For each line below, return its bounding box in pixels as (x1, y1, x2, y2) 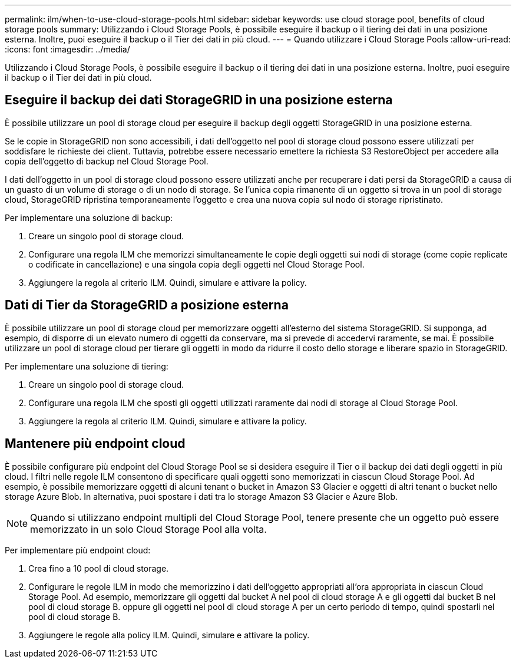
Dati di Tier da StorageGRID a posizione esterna (5, 298, 289, 313)
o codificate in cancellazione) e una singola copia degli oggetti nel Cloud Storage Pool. (28, 259, 365, 269)
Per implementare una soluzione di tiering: (5, 361, 168, 371)
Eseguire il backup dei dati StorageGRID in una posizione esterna (5, 93, 393, 108)
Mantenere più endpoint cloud (5, 436, 186, 451)
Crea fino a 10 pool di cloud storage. (28, 563, 169, 573)
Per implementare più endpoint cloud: (5, 545, 151, 555)
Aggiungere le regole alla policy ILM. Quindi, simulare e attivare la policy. (28, 629, 310, 640)
